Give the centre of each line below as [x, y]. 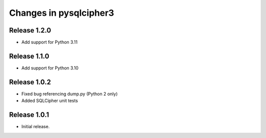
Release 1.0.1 [29, 115]
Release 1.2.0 [30, 30]
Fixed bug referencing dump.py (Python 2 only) [69, 94]
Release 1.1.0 [29, 56]
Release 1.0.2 [30, 82]
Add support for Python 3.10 [50, 68]
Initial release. [35, 127]
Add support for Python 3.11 [50, 42]
